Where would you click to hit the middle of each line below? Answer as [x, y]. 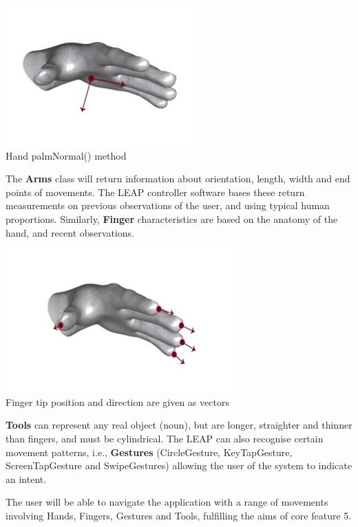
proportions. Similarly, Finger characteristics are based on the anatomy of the [172, 218]
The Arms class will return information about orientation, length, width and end [178, 179]
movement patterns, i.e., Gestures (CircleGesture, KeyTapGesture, [149, 452]
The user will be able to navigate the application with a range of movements [167, 502]
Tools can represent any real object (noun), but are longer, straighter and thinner [179, 425]
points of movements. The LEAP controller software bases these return [155, 192]
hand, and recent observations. [70, 232]
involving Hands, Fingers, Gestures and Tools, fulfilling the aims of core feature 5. [179, 515]
